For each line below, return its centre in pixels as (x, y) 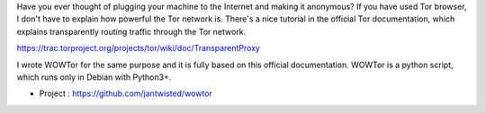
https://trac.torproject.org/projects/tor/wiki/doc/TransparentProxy (139, 48)
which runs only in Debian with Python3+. (94, 77)
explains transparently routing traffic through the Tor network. (131, 31)
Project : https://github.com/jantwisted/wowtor (126, 93)
